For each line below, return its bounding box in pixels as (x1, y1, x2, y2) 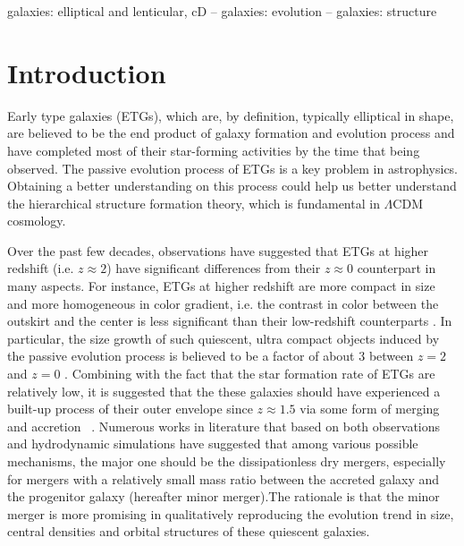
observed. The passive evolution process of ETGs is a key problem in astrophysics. (7, 158, 459, 177)
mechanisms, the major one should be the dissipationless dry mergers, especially (7, 452, 446, 470)
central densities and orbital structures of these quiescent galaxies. (7, 522, 370, 541)
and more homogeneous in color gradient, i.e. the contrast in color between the (7, 294, 439, 312)
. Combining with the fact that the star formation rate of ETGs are (64, 364, 435, 383)
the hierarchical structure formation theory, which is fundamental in (7, 193, 380, 212)
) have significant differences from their (106, 259, 321, 277)
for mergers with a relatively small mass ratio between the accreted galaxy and (7, 469, 440, 488)
